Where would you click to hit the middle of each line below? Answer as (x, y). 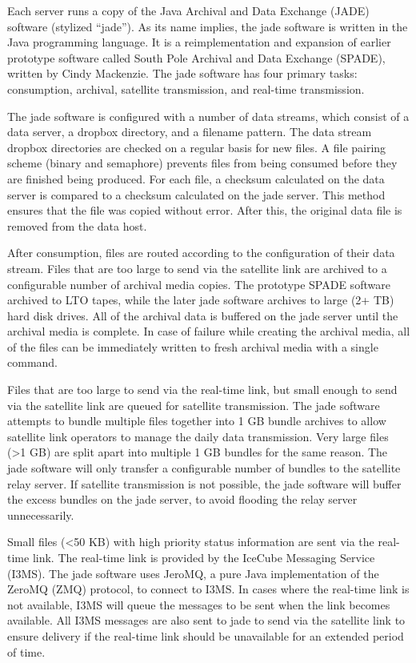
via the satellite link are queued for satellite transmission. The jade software (194, 405)
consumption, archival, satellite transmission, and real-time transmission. (186, 88)
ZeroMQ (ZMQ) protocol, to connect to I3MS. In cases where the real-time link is (208, 589)
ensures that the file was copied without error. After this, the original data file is (205, 210)
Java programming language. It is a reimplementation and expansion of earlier (199, 42)
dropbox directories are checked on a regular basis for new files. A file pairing (197, 147)
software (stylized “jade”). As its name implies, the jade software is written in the (208, 26)
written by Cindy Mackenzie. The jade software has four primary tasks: (182, 73)
